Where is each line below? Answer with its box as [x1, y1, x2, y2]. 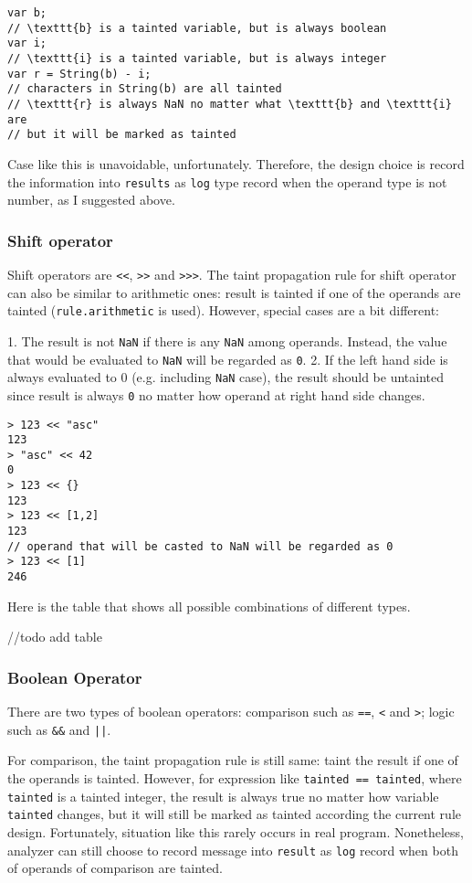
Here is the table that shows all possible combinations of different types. [7, 596, 411, 615]
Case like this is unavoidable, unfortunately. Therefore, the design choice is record [7, 154, 465, 173]
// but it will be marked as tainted [7, 128, 236, 142]
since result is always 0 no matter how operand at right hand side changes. [7, 385, 425, 404]
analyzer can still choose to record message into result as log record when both [7, 840, 458, 859]
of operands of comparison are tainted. [7, 858, 223, 878]
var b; [7, 6, 47, 19]
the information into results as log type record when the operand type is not [7, 172, 447, 191]
